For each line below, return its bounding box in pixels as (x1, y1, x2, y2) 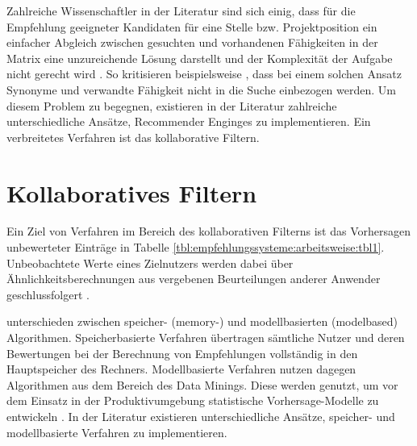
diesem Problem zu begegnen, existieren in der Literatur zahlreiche (6, 97, 337, 114)
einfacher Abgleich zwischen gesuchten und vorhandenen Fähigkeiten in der (6, 34, 378, 51)
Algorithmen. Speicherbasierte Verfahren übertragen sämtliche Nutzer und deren (6, 329, 405, 346)
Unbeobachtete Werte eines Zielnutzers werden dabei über (6, 254, 294, 271)
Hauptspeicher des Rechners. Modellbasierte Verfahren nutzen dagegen (6, 361, 357, 377)
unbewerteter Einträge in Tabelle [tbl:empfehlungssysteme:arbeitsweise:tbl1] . (6, 239, 385, 256)
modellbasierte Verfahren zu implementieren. (6, 423, 227, 440)
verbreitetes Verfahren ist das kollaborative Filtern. (6, 128, 260, 145)
